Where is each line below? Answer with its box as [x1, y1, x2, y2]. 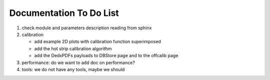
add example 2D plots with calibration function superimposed [34, 39, 161, 45]
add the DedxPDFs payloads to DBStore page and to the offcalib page [34, 53, 178, 59]
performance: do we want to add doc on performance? [21, 60, 135, 66]
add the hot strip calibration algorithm [34, 45, 112, 52]
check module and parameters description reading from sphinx [21, 25, 152, 31]
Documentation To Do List [9, 7, 119, 18]
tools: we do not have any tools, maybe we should [21, 66, 125, 72]
